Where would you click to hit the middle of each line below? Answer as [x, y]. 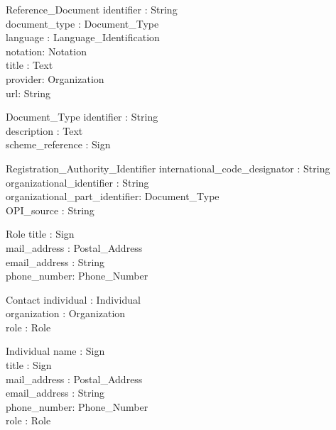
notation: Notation [46, 51]
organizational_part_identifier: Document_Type [113, 196]
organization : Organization [66, 313]
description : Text [44, 130]
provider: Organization [55, 78]
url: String [28, 93]
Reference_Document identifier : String [92, 9]
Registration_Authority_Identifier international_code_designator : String [168, 168]
